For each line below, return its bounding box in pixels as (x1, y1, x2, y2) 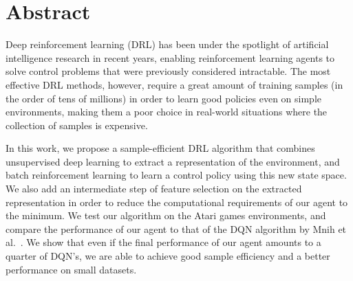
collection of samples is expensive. (6, 117, 148, 132)
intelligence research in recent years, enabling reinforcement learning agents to (6, 50, 335, 65)
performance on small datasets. (6, 262, 137, 276)
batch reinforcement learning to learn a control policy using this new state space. (6, 168, 347, 182)
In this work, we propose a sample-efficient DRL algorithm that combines (6, 141, 315, 155)
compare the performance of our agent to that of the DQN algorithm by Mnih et (6, 221, 347, 236)
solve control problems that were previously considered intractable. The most (6, 64, 331, 78)
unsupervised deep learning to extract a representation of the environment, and (6, 154, 340, 168)
